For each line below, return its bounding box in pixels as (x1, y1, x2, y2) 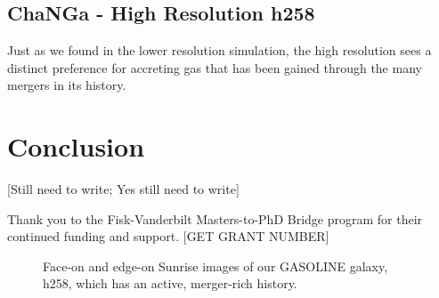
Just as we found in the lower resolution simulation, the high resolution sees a (7, 41, 432, 60)
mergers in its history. (7, 76, 126, 94)
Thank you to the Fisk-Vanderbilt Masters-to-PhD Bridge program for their (7, 209, 423, 228)
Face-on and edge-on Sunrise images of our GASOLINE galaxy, (43, 256, 388, 275)
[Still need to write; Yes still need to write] (7, 180, 240, 198)
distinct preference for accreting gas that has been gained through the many (7, 58, 422, 77)
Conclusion (7, 128, 145, 165)
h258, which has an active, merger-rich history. (43, 274, 297, 293)
